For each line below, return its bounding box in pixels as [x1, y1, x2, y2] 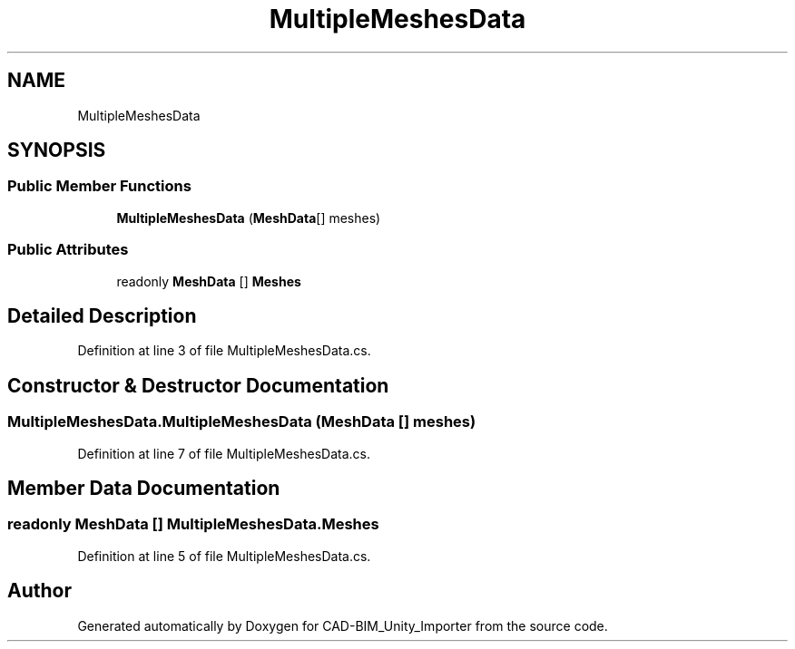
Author [7, 579, 72, 603]
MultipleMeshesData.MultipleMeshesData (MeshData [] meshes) [7, 412, 476, 431]
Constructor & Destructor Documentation [7, 373, 389, 397]
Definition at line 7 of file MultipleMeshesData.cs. [77, 445, 371, 461]
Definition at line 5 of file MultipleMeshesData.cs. [77, 547, 371, 564]
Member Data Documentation [7, 477, 280, 500]
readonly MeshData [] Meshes [116, 273, 301, 289]
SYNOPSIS [7, 139, 106, 162]
